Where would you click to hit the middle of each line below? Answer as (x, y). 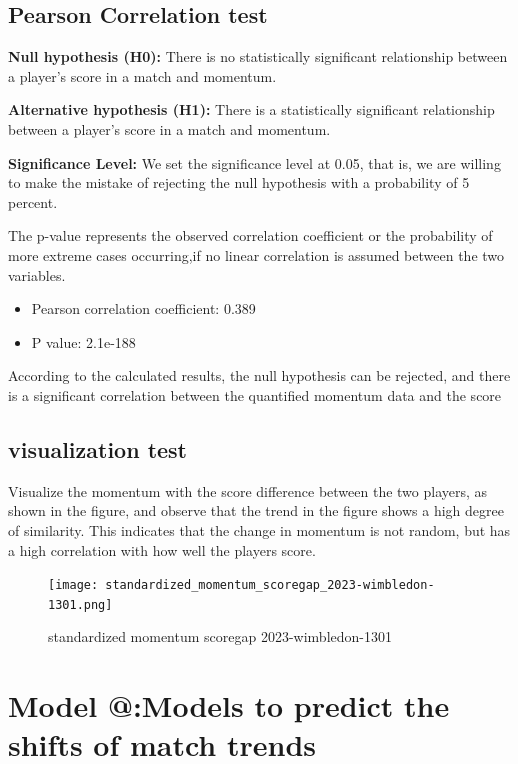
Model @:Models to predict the (229, 705)
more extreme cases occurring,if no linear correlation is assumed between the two (256, 254)
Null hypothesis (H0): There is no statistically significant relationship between (258, 56)
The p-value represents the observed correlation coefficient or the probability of (250, 235)
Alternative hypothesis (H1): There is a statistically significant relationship (251, 109)
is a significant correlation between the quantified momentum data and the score (255, 394)
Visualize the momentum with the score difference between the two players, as (248, 490)
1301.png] (80, 604)
